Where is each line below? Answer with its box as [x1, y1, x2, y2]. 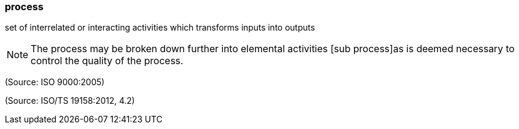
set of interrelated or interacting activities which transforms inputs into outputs [5, 22, 315, 33]
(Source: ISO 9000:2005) [5, 77, 105, 88]
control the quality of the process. [31, 55, 184, 67]
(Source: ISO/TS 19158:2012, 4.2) [5, 95, 135, 106]
